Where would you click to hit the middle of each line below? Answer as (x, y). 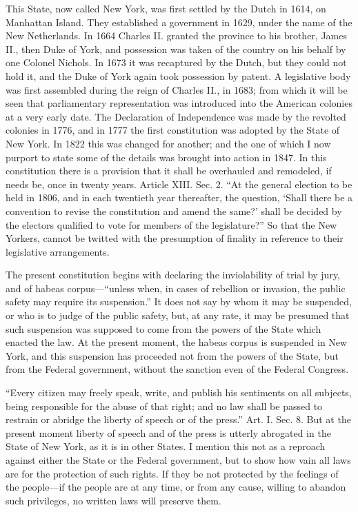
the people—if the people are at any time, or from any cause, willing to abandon (176, 487)
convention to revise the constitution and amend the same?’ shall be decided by (174, 211)
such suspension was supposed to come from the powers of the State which (163, 328)
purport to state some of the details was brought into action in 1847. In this (166, 157)
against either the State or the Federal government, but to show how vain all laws (178, 460)
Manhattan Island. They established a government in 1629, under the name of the (179, 22)
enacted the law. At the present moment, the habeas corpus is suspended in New (177, 342)
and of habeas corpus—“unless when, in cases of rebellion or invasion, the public (176, 288)
